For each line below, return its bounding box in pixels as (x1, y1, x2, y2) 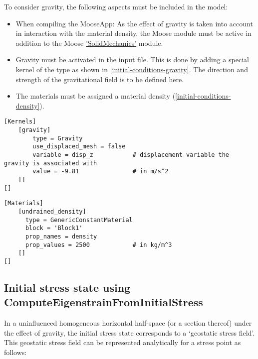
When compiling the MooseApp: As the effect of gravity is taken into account (15, 18, 253, 28)
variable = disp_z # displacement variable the (32, 151, 230, 158)
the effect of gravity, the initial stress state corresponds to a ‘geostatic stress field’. (4, 327, 255, 338)
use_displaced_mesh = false (32, 143, 126, 150)
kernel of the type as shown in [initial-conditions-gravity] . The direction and (15, 64, 248, 74)
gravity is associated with (4, 159, 97, 167)
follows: (4, 347, 27, 357)
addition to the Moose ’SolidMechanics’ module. (15, 37, 163, 48)
